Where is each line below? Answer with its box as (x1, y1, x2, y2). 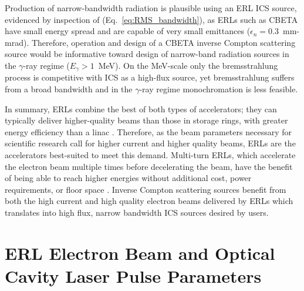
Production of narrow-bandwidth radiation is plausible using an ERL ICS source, (5, 2, 297, 14)
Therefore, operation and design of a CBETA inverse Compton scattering (31, 36, 296, 48)
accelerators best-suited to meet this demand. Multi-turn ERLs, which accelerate (5, 148, 296, 160)
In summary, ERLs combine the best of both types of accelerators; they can (5, 102, 277, 115)
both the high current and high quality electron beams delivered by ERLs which (5, 195, 293, 207)
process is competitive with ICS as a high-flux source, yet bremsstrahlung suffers (5, 71, 295, 83)
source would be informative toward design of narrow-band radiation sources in (5, 48, 289, 60)
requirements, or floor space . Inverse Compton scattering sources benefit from (5, 183, 286, 195)
